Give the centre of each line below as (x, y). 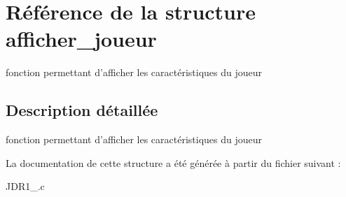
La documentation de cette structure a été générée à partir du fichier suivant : (173, 162)
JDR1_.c (25, 186)
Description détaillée (82, 110)
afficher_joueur (81, 39)
